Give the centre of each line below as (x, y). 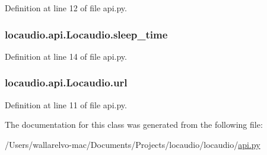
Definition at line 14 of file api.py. (66, 56)
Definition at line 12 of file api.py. (66, 8)
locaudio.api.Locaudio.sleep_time (86, 34)
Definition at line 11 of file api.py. (66, 104)
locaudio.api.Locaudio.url (66, 83)
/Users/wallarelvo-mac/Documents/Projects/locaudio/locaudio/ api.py (133, 144)
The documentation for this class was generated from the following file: (134, 125)
